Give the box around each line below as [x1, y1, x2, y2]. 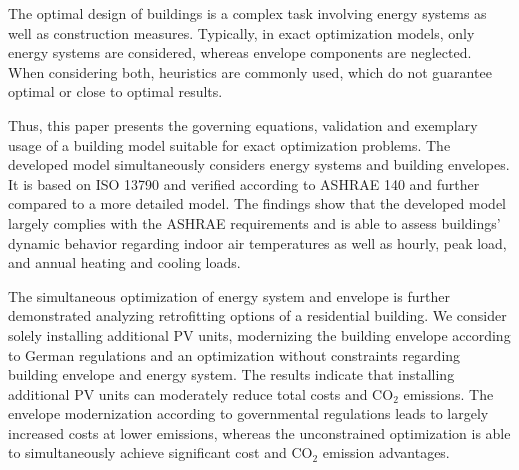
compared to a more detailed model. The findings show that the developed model [8, 193, 506, 214]
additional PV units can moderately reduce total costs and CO [8, 383, 394, 404]
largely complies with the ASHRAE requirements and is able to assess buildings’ [8, 212, 501, 233]
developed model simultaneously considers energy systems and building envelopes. [8, 154, 510, 175]
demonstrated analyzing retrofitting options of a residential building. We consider [8, 305, 507, 326]
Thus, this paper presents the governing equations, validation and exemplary [8, 114, 478, 135]
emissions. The [403, 383, 494, 404]
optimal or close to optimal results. [8, 81, 223, 102]
